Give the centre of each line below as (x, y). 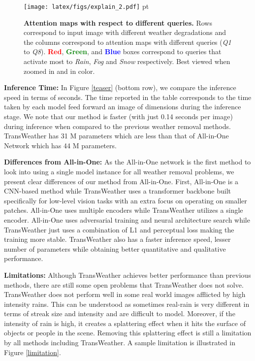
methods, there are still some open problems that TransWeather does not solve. (124, 284)
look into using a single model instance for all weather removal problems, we (119, 171)
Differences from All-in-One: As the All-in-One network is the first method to (127, 162)
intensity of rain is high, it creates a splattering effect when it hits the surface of (125, 323)
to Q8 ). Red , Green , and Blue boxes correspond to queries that (123, 51)
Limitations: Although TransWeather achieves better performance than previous (127, 275)
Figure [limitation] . (32, 352)
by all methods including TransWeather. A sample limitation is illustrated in (120, 343)
